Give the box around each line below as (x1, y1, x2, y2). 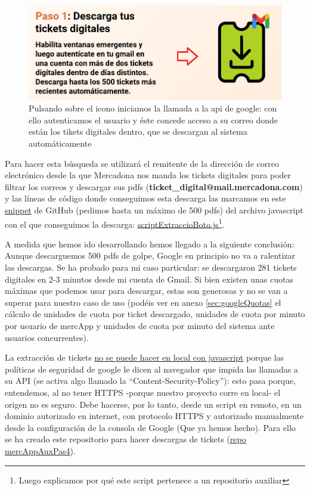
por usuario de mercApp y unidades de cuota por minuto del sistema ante (5, 320, 275, 331)
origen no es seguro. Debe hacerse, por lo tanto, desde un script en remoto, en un (5, 398, 302, 410)
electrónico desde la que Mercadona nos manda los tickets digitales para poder (5, 169, 292, 181)
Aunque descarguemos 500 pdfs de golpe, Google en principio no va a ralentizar (5, 249, 295, 262)
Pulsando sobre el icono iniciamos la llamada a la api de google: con (29, 102, 277, 114)
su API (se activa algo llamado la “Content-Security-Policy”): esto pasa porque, (5, 374, 296, 387)
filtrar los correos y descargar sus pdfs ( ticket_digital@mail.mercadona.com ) (5, 180, 303, 193)
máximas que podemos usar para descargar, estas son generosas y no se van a (5, 284, 288, 297)
